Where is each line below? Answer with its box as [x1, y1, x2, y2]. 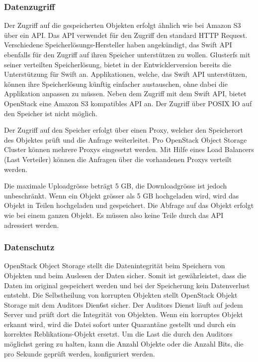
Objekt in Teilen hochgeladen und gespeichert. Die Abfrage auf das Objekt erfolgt [4, 200, 254, 210]
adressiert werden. [4, 219, 59, 230]
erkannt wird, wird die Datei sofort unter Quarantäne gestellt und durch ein [4, 319, 236, 329]
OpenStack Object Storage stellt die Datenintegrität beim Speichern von [4, 260, 225, 271]
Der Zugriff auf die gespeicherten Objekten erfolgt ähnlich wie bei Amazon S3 [4, 20, 241, 30]
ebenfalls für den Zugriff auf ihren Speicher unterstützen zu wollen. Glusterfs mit [4, 49, 251, 59]
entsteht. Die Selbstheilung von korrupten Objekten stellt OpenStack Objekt [4, 290, 238, 300]
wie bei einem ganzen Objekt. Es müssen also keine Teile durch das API [4, 209, 224, 220]
